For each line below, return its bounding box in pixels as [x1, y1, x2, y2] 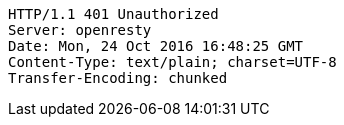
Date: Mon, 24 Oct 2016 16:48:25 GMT [8, 38, 304, 54]
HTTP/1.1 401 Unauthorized [8, 6, 219, 22]
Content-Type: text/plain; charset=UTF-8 [8, 54, 337, 70]
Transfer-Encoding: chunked [8, 70, 228, 86]
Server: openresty [8, 22, 152, 38]
